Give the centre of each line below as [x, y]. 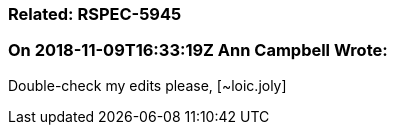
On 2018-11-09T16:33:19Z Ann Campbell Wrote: [198, 50]
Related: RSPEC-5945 [95, 14]
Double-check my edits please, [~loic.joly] [147, 85]
